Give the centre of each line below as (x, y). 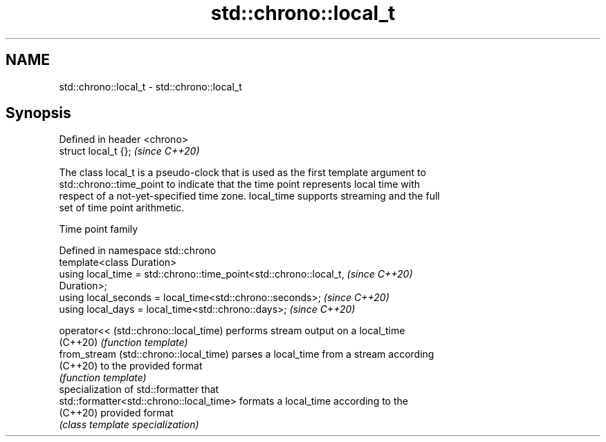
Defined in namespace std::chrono (138, 251)
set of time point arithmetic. (122, 208)
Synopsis (38, 113)
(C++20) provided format (116, 413)
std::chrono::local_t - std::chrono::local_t (150, 86)
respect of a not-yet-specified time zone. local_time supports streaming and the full (249, 196)
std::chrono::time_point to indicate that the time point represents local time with (240, 184)
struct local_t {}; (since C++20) (129, 151)
